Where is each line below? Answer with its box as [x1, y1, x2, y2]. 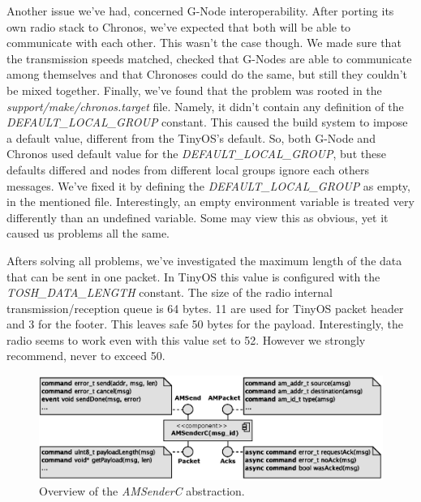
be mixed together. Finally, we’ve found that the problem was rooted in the [6, 81, 382, 98]
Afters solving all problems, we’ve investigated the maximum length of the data [6, 251, 402, 268]
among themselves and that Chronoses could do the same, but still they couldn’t [6, 66, 407, 83]
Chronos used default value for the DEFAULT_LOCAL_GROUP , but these [6, 145, 386, 162]
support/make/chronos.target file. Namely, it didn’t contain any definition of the [6, 97, 404, 114]
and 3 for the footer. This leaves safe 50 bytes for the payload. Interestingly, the [6, 315, 403, 333]
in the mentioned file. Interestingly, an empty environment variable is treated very [6, 193, 415, 210]
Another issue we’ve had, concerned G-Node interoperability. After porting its [6, 2, 394, 19]
